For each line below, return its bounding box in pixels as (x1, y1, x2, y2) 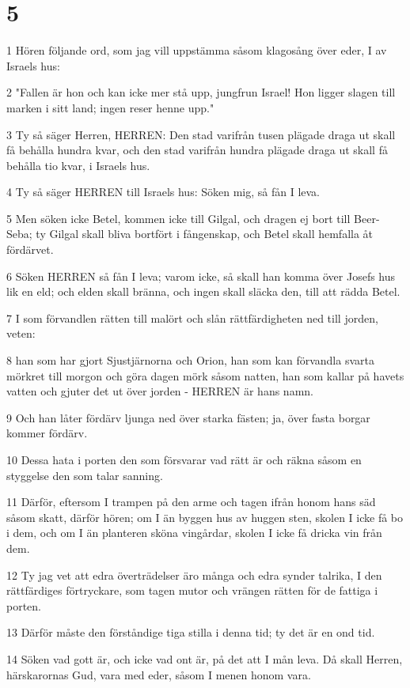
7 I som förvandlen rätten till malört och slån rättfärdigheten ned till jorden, (6, 309, 378, 326)
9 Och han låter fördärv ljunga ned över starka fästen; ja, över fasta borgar (6, 409, 370, 425)
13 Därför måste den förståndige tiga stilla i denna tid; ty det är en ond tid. (6, 624, 375, 641)
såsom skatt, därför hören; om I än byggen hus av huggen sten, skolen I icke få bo (6, 508, 404, 525)
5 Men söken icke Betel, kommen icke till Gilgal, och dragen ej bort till (6, 210, 351, 226)
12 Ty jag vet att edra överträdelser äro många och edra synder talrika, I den (6, 566, 382, 583)
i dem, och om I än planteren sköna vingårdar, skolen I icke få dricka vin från (6, 524, 382, 541)
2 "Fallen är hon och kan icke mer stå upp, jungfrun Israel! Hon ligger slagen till (6, 84, 396, 100)
